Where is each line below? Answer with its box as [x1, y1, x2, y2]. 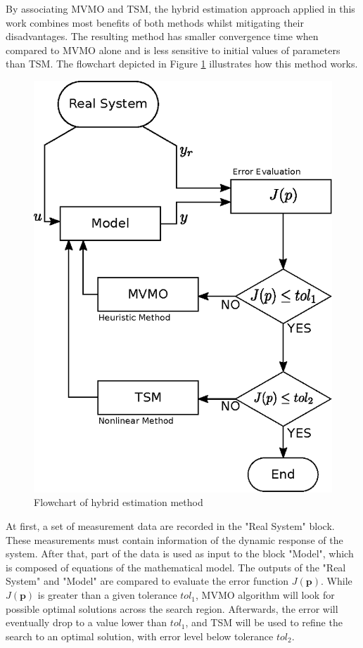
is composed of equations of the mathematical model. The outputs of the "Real [6, 559, 346, 574]
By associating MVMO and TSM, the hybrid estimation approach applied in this [6, 1, 355, 15]
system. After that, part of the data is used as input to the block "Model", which [6, 546, 354, 561]
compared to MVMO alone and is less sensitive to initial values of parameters [6, 42, 340, 57]
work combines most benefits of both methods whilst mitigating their [6, 15, 304, 30]
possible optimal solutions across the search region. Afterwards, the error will [6, 601, 338, 616]
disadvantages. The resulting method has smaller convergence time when [6, 29, 319, 44]
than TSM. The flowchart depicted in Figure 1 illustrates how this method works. [6, 56, 358, 71]
